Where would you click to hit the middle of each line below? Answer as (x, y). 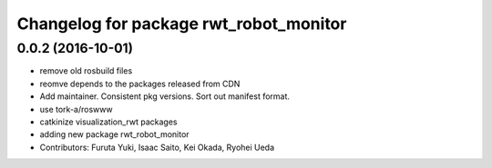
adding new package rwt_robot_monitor (115, 134)
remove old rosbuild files (86, 71)
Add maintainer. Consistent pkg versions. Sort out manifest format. (165, 96)
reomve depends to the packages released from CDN (140, 84)
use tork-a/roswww (76, 109)
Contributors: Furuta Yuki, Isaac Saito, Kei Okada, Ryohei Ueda (157, 147)
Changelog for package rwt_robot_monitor (182, 24)
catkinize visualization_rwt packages (108, 122)
